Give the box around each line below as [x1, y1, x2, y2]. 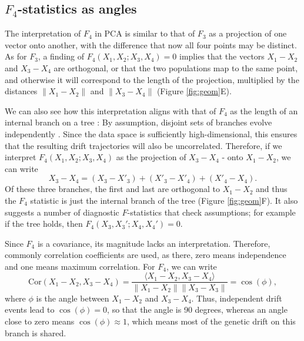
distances [5, 85, 38, 97]
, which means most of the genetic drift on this [126, 315, 296, 327]
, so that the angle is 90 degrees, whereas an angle [107, 303, 288, 316]
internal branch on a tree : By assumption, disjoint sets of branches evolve [5, 116, 272, 128]
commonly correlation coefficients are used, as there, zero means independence [5, 249, 286, 261]
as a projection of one [209, 27, 287, 39]
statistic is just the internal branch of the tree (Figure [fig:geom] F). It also [30, 194, 298, 206]
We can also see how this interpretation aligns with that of [5, 104, 216, 117]
